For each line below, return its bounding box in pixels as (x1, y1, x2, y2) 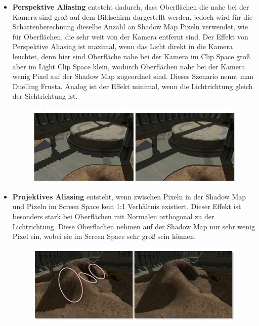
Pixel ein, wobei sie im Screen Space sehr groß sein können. (12, 231, 196, 241)
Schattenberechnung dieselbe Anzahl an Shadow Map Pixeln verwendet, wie (12, 21, 248, 32)
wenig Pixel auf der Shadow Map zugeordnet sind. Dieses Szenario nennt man (12, 71, 254, 81)
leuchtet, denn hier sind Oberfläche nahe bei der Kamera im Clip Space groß (12, 51, 250, 61)
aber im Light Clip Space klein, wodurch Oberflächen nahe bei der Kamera (12, 61, 245, 71)
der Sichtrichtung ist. (12, 91, 78, 101)
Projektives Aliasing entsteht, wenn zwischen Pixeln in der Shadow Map (12, 191, 246, 201)
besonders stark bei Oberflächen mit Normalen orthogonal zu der (12, 211, 214, 222)
